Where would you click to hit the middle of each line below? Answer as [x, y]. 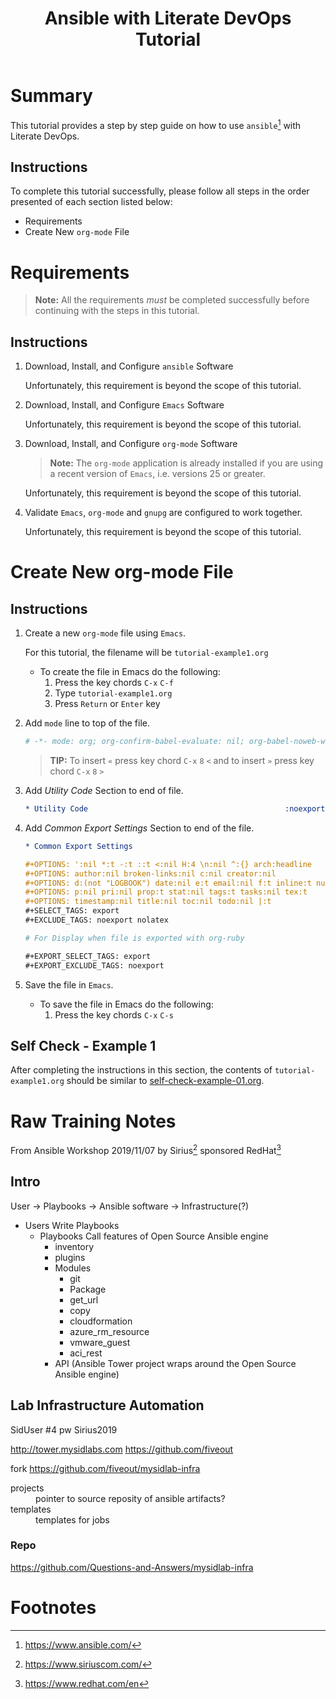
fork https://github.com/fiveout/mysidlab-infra [105, 1468]
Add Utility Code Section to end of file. [104, 791]
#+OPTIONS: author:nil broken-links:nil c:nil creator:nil [150, 873]
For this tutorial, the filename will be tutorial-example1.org [146, 653]
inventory [74, 1246]
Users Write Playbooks [72, 1225]
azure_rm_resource [109, 1331]
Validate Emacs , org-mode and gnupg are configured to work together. [163, 513]
